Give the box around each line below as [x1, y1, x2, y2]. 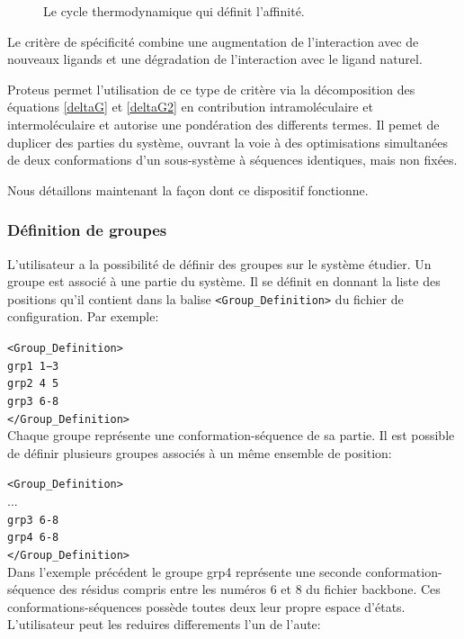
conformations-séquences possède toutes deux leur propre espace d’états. [7, 597, 406, 616]
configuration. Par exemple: [7, 307, 159, 326]
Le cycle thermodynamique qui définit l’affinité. [43, 2, 305, 20]
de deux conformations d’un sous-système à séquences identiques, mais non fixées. [7, 150, 458, 169]
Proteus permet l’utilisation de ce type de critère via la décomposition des [7, 79, 415, 98]
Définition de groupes [7, 219, 167, 241]
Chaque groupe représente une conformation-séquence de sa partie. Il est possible [7, 426, 455, 445]
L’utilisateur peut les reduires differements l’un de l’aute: [7, 615, 321, 634]
